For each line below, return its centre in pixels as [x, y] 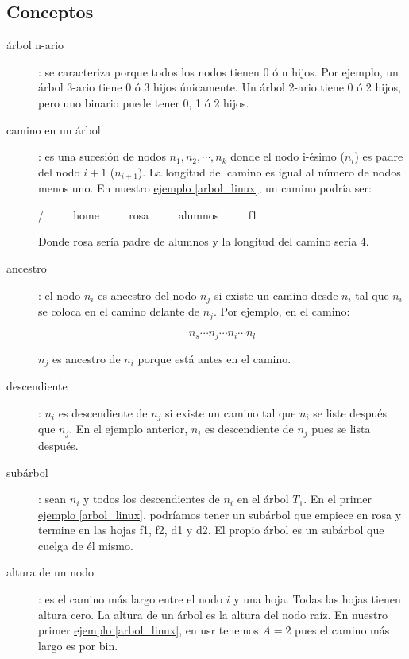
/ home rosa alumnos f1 [148, 214]
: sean [52, 499]
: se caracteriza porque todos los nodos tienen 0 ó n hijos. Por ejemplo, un [218, 71]
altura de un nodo [50, 572]
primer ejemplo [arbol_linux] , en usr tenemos [149, 630]
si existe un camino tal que [231, 413]
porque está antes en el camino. [214, 358]
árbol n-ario [35, 45]
